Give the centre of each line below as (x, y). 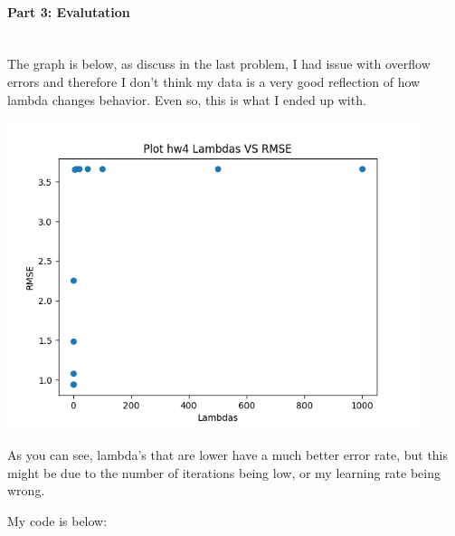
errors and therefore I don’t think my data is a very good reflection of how (214, 81)
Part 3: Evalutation (69, 11)
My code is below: (57, 520)
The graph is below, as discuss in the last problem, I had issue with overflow (219, 64)
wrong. (26, 490)
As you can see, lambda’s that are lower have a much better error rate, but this (228, 454)
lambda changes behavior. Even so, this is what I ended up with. (187, 99)
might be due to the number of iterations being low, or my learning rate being (224, 472)
